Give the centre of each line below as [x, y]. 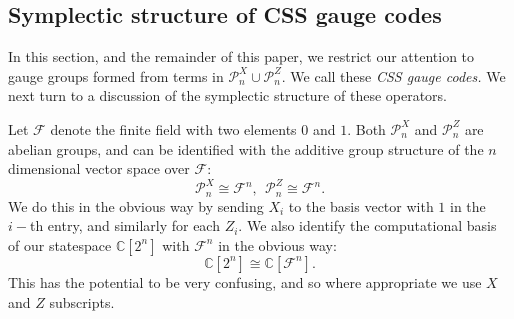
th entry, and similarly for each [124, 225]
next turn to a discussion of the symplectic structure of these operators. [227, 95]
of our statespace [60, 244]
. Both [366, 128]
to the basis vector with [361, 205]
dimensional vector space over [99, 168]
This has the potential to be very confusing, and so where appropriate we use [245, 281]
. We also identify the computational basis [367, 225]
